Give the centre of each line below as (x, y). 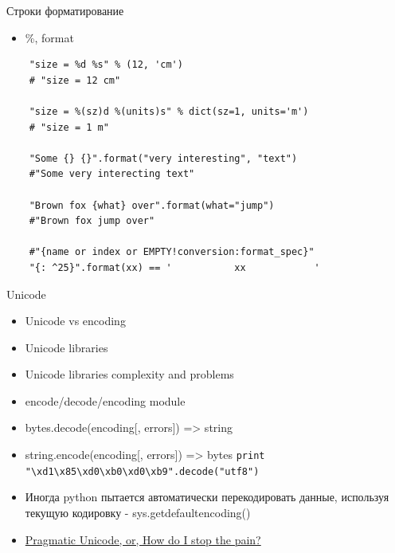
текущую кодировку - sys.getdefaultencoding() (138, 512)
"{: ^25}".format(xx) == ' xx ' (174, 267)
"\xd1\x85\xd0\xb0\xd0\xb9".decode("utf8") (142, 471)
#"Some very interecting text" (112, 174)
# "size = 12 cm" (75, 80)
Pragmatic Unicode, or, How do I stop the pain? (143, 539)
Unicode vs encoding (75, 321)
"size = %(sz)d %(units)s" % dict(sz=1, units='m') (169, 111)
